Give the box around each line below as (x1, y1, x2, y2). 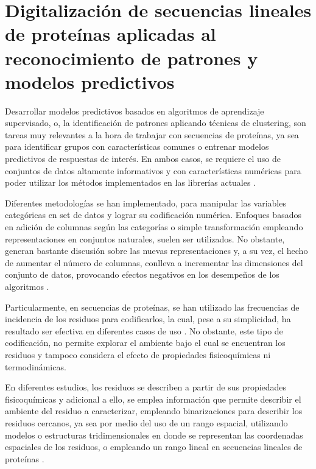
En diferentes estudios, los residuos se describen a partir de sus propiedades (5, 381, 287, 393)
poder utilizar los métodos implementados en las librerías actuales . (5, 176, 256, 189)
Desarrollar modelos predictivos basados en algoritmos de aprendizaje (5, 104, 264, 117)
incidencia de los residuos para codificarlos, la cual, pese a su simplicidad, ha (5, 312, 291, 325)
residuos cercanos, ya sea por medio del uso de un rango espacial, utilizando (5, 416, 288, 429)
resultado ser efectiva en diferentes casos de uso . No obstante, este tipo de (5, 324, 283, 337)
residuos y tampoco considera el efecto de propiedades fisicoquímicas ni (5, 348, 271, 361)
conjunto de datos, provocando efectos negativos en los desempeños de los (5, 268, 279, 281)
